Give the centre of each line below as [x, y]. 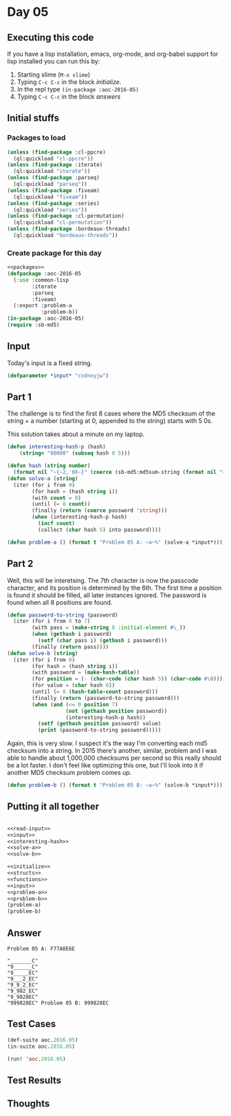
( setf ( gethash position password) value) [99, 724]
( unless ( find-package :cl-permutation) [66, 216]
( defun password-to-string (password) [63, 615]
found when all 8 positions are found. [60, 602]
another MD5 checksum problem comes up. [69, 773]
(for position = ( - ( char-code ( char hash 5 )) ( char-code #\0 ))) [128, 679]
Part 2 [20, 564]
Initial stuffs [33, 118]
